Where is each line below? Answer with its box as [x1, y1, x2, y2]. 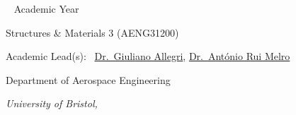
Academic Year [13, 1, 79, 16]
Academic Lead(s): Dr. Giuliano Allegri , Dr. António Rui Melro [6, 49, 290, 63]
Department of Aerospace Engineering [6, 72, 171, 87]
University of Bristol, [6, 96, 98, 111]
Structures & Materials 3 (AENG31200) [6, 25, 179, 40]
